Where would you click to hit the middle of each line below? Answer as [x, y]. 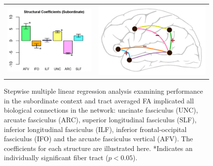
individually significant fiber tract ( [56, 158]
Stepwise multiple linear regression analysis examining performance [104, 91]
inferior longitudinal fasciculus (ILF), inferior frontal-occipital [95, 129]
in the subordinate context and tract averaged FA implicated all [99, 100]
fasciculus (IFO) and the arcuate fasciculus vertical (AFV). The [99, 139]
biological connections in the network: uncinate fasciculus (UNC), [101, 110]
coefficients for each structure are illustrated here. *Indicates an [98, 148]
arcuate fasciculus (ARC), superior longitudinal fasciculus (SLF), [100, 119]
